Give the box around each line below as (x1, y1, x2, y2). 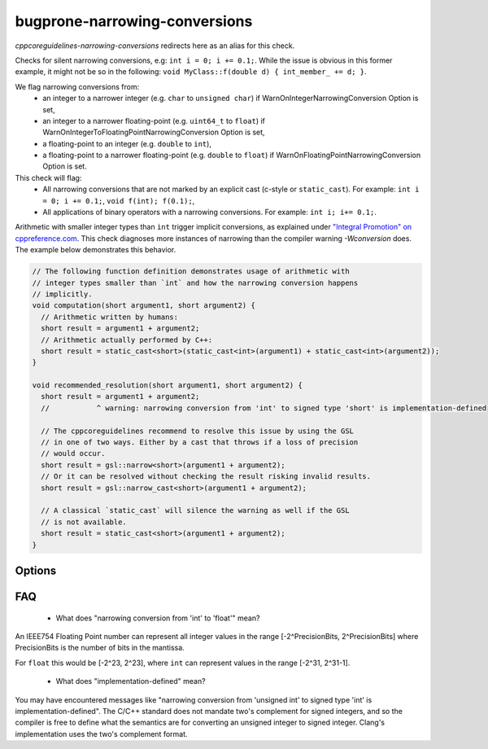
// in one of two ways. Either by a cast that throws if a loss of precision (41, 438, 359, 447)
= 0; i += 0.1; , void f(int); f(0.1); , (42, 195, 195, 205)
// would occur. (41, 449, 106, 458)
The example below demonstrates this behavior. (15, 245, 176, 255)
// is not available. (41, 517, 128, 527)
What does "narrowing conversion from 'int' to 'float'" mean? (55, 613, 260, 623)
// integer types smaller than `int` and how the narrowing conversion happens (32, 278, 359, 287)
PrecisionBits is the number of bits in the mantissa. (15, 643, 185, 653)
